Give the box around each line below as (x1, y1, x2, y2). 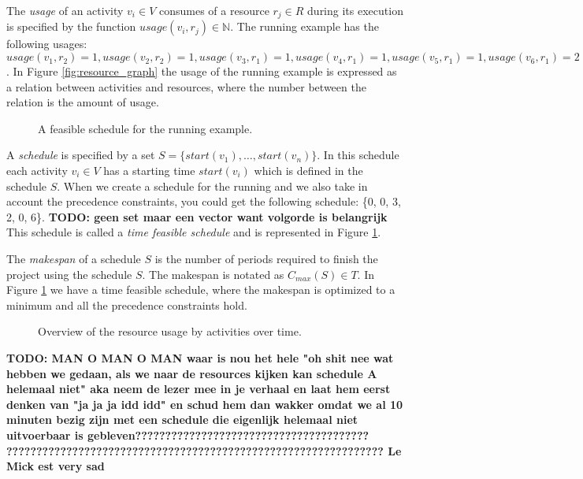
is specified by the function (6, 18, 136, 35)
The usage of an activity (6, 2, 124, 18)
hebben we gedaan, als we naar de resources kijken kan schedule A (6, 365, 377, 381)
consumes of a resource (158, 2, 269, 18)
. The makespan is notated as (142, 265, 284, 282)
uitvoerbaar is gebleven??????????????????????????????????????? (6, 426, 369, 443)
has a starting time (103, 162, 195, 179)
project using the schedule (6, 265, 132, 282)
